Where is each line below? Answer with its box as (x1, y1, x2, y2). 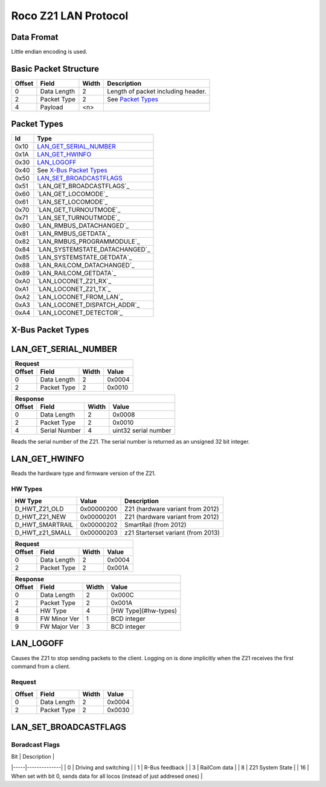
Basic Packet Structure (11, 63, 100, 74)
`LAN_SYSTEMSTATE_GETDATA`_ (37, 253, 132, 262)
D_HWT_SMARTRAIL (14, 521, 74, 529)
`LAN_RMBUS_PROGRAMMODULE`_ (37, 237, 140, 246)
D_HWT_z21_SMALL (14, 529, 72, 537)
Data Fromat (11, 32, 59, 42)
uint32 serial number (112, 426, 171, 435)
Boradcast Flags (11, 740, 60, 748)
